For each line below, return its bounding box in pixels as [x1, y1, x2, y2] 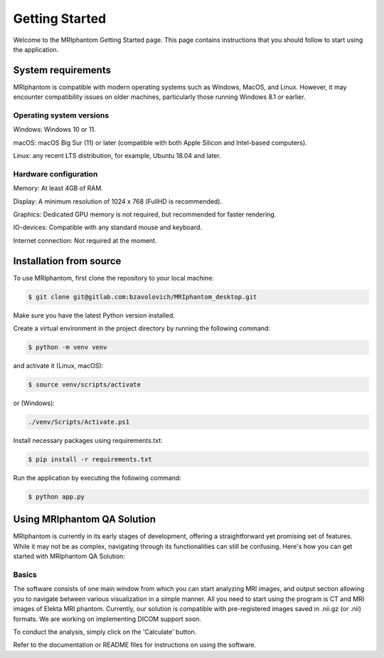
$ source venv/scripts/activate [28, 381, 142, 389]
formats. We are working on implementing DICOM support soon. [13, 615, 202, 623]
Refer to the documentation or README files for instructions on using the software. [13, 641, 256, 649]
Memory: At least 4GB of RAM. [13, 184, 103, 192]
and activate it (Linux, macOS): [13, 362, 104, 370]
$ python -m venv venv [28, 343, 107, 352]
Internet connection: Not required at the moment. [13, 236, 157, 245]
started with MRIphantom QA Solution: [13, 552, 126, 560]
